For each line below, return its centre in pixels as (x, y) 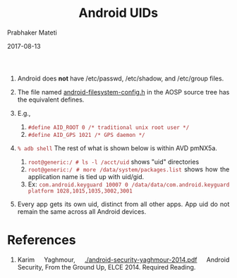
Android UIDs (118, 13)
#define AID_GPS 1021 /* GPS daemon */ (86, 135)
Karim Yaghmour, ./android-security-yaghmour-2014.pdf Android (123, 260)
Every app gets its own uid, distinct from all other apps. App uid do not (123, 204)
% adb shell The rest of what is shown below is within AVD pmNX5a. (117, 148)
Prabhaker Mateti (32, 32)
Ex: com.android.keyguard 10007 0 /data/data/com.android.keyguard (129, 184)
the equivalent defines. (51, 99)
